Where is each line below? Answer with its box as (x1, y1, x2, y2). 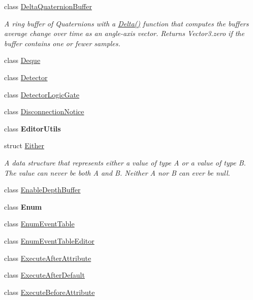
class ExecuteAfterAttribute (4, 252, 91, 263)
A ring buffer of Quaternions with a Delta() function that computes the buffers (4, 18, 249, 28)
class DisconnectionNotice (4, 106, 84, 117)
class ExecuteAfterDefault (4, 270, 85, 280)
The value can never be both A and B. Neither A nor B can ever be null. (4, 167, 230, 178)
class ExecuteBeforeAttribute (4, 286, 95, 297)
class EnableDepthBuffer (4, 184, 81, 195)
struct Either (4, 140, 44, 151)
